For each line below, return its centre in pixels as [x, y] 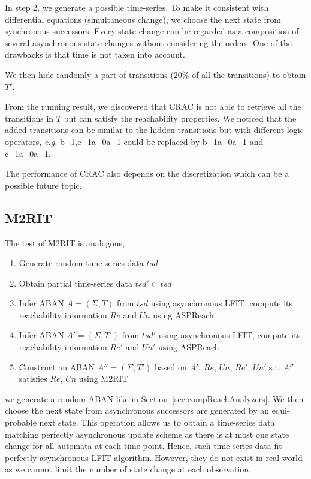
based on [170, 367]
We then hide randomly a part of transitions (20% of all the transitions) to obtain [155, 74]
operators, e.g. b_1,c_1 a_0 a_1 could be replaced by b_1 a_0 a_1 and [134, 141]
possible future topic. [43, 185]
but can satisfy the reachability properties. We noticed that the [180, 118]
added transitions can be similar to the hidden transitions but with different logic [154, 130]
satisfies [33, 379]
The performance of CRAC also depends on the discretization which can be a [147, 174]
